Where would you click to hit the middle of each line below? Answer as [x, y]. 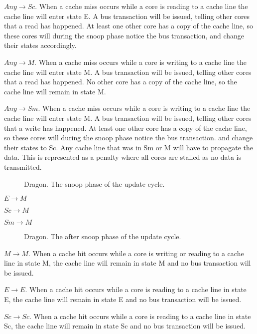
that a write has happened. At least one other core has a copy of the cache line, [126, 128]
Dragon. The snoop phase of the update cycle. [94, 183]
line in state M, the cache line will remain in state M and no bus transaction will [128, 263]
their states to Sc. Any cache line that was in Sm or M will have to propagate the [129, 147]
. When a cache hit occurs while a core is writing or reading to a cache [136, 253]
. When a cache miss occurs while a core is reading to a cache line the [141, 6]
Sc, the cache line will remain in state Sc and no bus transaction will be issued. [125, 326]
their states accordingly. [40, 45]
